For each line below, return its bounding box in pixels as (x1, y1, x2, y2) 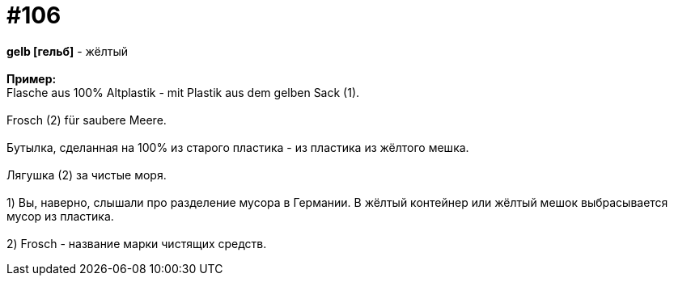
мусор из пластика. (6, 208, 114, 223)
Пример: (6, 71, 57, 86)
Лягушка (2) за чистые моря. (6, 167, 167, 182)
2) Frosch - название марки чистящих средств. (6, 236, 267, 250)
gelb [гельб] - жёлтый (6, 44, 129, 58)
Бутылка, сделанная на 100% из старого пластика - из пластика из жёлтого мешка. (6, 140, 469, 154)
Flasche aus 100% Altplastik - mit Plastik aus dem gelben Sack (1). (6, 85, 360, 99)
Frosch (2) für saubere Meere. (6, 112, 167, 127)
